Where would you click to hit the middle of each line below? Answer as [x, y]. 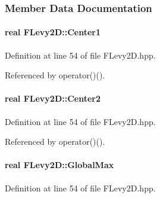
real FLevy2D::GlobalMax [59, 165]
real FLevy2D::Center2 [53, 98]
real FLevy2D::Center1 [53, 32]
